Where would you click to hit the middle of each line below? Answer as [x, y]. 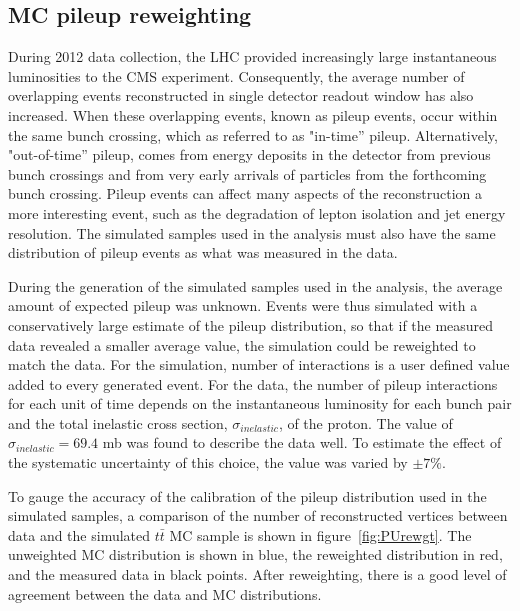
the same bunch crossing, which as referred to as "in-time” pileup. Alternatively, [253, 134]
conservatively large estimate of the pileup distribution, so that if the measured [251, 324]
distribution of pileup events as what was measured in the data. [203, 252]
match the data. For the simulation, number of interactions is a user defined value [259, 364]
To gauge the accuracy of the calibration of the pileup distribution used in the [247, 495]
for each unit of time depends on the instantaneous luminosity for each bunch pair [260, 403]
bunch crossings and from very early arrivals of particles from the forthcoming [247, 173]
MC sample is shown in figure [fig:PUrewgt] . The [320, 534]
